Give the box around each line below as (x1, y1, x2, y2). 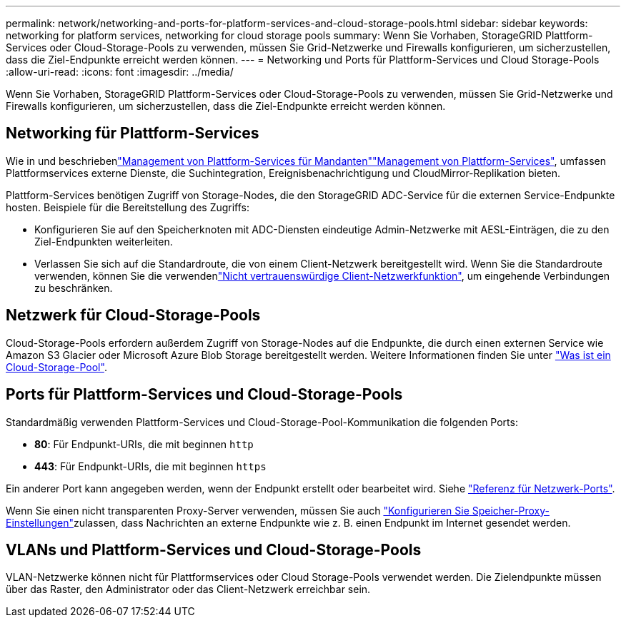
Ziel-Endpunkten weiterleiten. (34, 235, 173, 248)
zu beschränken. (34, 281, 113, 294)
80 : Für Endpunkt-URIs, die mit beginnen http (34, 437, 254, 450)
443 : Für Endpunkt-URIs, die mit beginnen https (34, 460, 267, 472)
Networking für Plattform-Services (6, 124, 259, 143)
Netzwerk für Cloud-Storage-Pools (6, 306, 261, 325)
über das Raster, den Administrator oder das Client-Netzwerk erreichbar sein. (6, 583, 371, 596)
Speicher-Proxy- (472, 504, 550, 517)
